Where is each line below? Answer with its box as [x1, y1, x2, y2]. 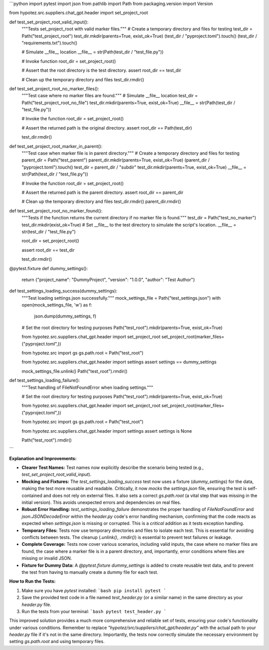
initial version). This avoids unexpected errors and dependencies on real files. [21, 499, 181, 505]
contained [21, 492, 42, 498]
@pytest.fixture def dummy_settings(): [9, 265, 88, 271]
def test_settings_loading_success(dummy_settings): [9, 288, 118, 294]
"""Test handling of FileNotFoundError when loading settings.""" [21, 384, 153, 390]
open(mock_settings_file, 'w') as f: [21, 302, 92, 308]
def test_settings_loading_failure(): [9, 377, 80, 383]
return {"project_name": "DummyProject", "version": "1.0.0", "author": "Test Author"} [21, 277, 195, 283]
